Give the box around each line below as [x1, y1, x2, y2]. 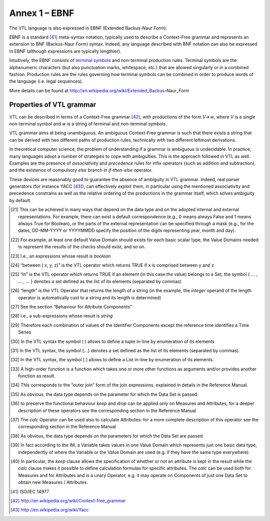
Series [18, 329, 31, 335]
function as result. [18, 373, 55, 379]
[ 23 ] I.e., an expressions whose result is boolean [10, 253, 111, 259]
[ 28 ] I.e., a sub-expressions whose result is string [10, 313, 113, 319]
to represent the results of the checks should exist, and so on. [18, 244, 146, 250]
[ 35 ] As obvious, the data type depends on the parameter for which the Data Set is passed [10, 391, 197, 397]
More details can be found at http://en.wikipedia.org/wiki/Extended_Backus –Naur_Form [9, 88, 189, 94]
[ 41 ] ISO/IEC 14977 [10, 488, 49, 494]
